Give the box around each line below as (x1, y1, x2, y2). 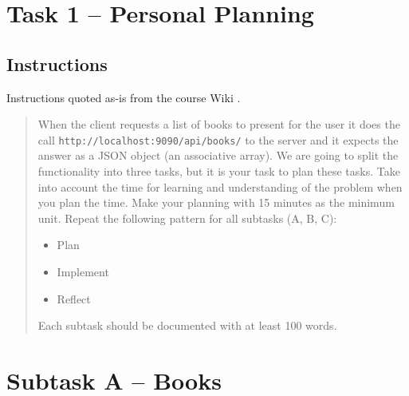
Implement (57, 263, 109, 279)
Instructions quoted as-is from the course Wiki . (6, 89, 241, 105)
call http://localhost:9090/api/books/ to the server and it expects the (37, 131, 399, 148)
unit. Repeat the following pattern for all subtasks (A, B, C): (37, 209, 337, 226)
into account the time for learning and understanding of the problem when (37, 178, 403, 195)
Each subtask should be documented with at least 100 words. (37, 317, 337, 334)
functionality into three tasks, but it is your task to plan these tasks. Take (37, 163, 400, 180)
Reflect (57, 290, 91, 307)
